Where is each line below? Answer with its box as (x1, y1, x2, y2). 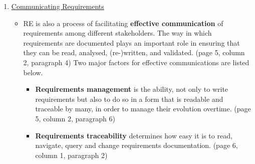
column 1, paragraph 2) (35, 149, 108, 160)
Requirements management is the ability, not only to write (35, 84, 228, 94)
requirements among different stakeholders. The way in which (23, 28, 212, 38)
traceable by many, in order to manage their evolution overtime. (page (35, 103, 251, 114)
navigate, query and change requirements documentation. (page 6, (35, 140, 238, 150)
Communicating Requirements (11, 1, 104, 11)
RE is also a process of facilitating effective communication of (23, 18, 223, 28)
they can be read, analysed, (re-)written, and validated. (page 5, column (23, 47, 245, 58)
